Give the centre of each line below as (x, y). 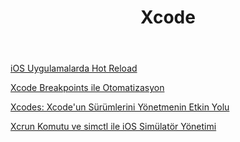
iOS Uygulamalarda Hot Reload (74, 68)
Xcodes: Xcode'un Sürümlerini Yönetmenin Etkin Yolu (120, 107)
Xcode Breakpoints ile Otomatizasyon (87, 88)
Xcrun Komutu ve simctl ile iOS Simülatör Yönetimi (113, 127)
